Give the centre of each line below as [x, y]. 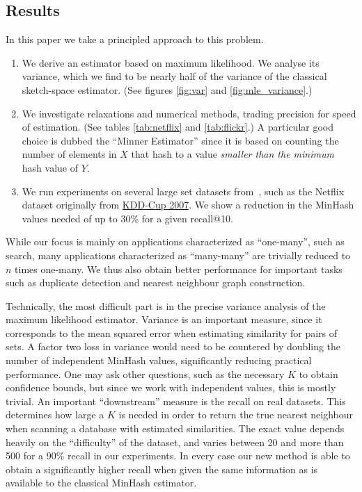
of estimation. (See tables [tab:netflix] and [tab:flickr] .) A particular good [178, 127]
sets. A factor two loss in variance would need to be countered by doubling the [173, 346]
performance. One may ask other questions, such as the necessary [145, 374]
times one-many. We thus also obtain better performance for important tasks [179, 269]
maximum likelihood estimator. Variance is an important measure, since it [164, 319]
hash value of [50, 167]
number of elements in [69, 154]
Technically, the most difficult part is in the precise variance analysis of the [166, 305]
